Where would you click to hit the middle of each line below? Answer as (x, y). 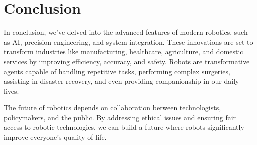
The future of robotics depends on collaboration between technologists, (113, 107)
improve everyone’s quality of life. (55, 137)
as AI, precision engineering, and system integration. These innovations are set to (128, 42)
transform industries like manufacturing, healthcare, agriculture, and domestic (124, 52)
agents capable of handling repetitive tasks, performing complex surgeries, (117, 71)
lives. (12, 90)
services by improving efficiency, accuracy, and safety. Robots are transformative (127, 61)
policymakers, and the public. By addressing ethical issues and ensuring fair (120, 117)
